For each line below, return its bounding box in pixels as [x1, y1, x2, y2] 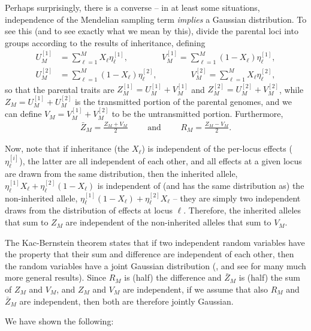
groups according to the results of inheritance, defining [5, 36, 206, 49]
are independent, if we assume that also [122, 283, 268, 296]
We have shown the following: [5, 315, 114, 327]
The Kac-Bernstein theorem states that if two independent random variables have [5, 236, 305, 248]
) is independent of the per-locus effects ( [141, 142, 292, 155]
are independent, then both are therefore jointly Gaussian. [19, 294, 234, 307]
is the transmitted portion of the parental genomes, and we [74, 95, 292, 107]
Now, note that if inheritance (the [5, 142, 129, 155]
